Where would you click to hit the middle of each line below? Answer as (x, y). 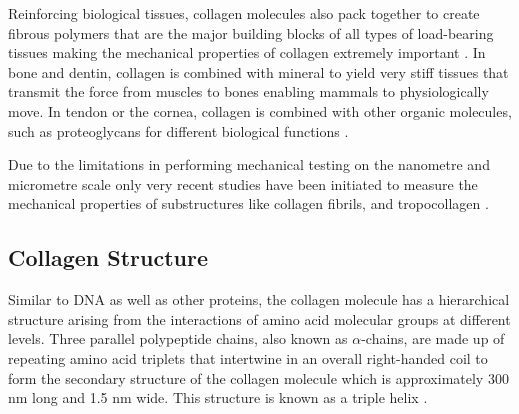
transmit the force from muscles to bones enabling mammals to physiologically (248, 91)
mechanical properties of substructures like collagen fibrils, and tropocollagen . (248, 203)
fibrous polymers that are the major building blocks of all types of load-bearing (251, 32)
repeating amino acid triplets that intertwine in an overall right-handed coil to (248, 357)
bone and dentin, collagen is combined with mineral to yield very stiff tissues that (258, 71)
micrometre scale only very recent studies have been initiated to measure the (243, 183)
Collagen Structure (108, 257)
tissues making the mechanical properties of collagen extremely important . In (247, 52)
